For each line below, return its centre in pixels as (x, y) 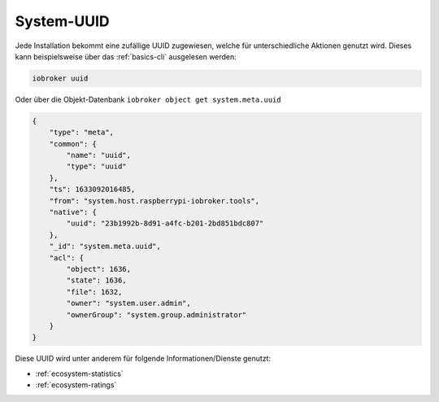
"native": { (73, 212)
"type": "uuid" (97, 166)
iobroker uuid (60, 78)
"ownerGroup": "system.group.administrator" (156, 315)
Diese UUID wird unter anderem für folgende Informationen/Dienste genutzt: (143, 359)
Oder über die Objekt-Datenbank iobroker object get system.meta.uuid (148, 99)
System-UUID (62, 21)
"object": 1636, (99, 269)
